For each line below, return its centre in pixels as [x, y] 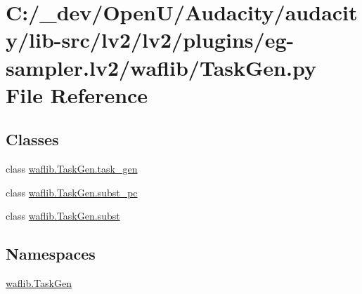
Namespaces [51, 254]
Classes [32, 139]
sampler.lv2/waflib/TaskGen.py [161, 67]
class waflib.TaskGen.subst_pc [72, 192]
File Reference [77, 94]
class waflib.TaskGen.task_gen [72, 169]
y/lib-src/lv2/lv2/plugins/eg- [150, 40]
